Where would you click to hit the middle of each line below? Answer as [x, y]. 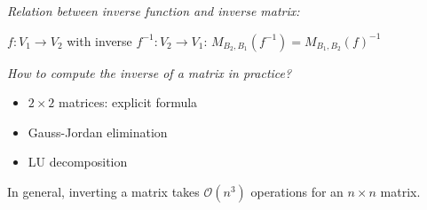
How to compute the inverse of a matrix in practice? [150, 72]
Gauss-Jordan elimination [98, 132]
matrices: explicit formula [128, 102]
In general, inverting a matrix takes [103, 191]
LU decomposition [78, 162]
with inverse [99, 40]
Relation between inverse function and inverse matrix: [154, 11]
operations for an [297, 191]
